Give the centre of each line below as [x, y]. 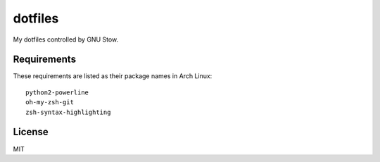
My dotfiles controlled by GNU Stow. [66, 39]
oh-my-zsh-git [50, 102]
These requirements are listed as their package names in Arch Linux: [113, 76]
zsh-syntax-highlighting [68, 112]
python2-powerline [57, 92]
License [31, 132]
